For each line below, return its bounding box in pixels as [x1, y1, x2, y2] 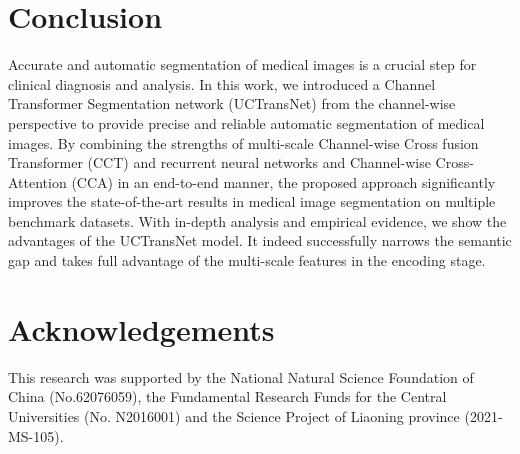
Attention [8, 171, 67, 192]
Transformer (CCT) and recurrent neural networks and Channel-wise [8, 152, 431, 173]
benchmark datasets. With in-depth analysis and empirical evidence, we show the [8, 210, 507, 231]
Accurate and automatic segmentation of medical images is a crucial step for [8, 54, 477, 75]
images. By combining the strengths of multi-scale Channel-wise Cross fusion [8, 132, 479, 153]
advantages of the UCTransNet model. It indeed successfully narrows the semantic [8, 230, 512, 251]
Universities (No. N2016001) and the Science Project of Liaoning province [8, 405, 460, 426]
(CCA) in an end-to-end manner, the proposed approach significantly [71, 171, 496, 192]
